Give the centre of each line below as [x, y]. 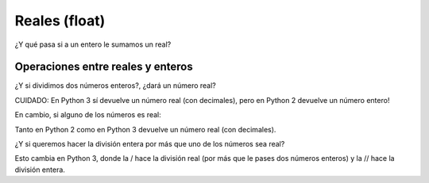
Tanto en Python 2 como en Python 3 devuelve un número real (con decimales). [145, 129]
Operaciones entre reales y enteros [104, 67]
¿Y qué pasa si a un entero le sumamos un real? [93, 44]
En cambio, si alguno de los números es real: [88, 115]
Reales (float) [60, 21]
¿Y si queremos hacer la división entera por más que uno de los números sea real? [150, 144]
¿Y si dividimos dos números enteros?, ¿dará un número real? [115, 86]
